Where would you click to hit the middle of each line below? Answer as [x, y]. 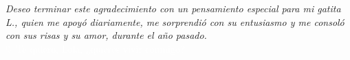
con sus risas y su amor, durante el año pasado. [106, 35]
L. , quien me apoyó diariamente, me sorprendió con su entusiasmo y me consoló [175, 21]
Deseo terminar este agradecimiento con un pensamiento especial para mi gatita [173, 8]
